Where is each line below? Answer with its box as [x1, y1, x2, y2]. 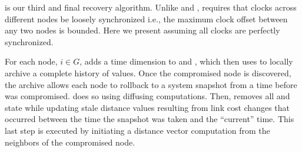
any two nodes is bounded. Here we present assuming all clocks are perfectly [5, 24, 280, 36]
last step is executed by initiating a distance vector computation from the [5, 124, 270, 136]
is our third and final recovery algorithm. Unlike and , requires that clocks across [5, 1, 297, 13]
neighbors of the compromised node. [5, 136, 135, 148]
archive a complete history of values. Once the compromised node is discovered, [5, 66, 291, 79]
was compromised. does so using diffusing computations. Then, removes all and [5, 90, 290, 102]
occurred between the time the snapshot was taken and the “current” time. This [5, 113, 294, 125]
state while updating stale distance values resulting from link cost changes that [5, 101, 290, 113]
